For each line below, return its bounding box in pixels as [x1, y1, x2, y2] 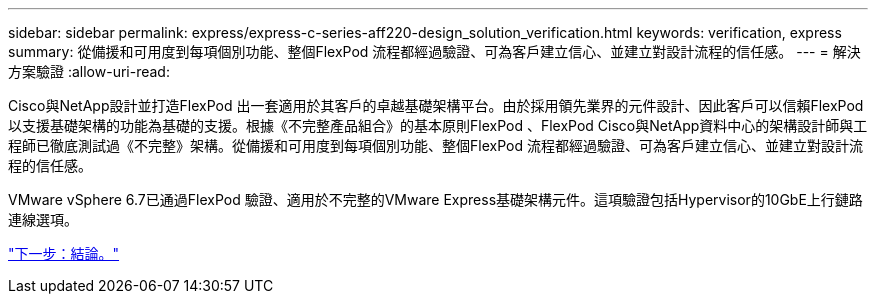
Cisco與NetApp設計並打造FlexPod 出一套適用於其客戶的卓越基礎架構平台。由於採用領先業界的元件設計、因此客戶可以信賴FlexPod [8, 97, 864, 114]
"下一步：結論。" [8, 245, 120, 262]
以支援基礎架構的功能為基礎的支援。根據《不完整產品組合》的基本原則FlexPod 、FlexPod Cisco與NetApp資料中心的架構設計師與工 [8, 117, 868, 134]
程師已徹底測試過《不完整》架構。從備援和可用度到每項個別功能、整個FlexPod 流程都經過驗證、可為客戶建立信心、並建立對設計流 [8, 137, 863, 154]
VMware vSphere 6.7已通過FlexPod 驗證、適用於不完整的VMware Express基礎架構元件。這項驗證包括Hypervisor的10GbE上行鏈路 [8, 191, 863, 208]
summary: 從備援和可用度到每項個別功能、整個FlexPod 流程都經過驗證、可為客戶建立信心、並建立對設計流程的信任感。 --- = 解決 [8, 43, 861, 60]
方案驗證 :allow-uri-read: [8, 63, 170, 80]
